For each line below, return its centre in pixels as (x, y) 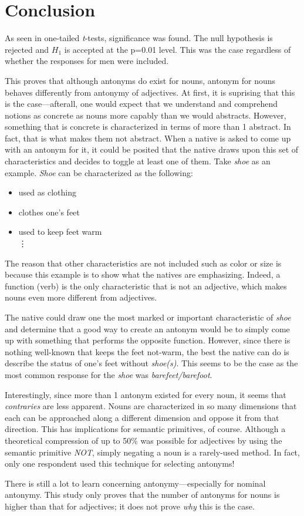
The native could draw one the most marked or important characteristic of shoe (148, 317)
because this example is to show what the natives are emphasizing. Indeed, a (143, 274)
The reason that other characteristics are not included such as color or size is (143, 263)
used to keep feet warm (60, 232)
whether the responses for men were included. (87, 61)
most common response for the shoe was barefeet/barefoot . (109, 374)
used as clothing (47, 192)
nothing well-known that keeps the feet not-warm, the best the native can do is (147, 351)
